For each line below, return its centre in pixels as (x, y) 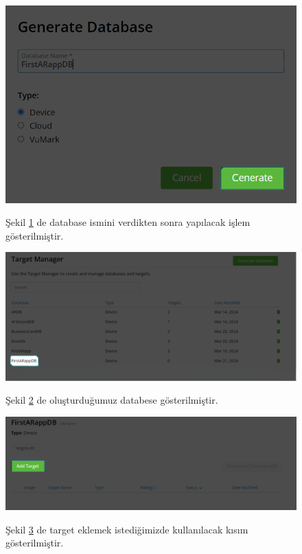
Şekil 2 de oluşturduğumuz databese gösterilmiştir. (112, 400)
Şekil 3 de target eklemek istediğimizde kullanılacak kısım (127, 529)
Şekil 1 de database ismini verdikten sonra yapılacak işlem (128, 222)
